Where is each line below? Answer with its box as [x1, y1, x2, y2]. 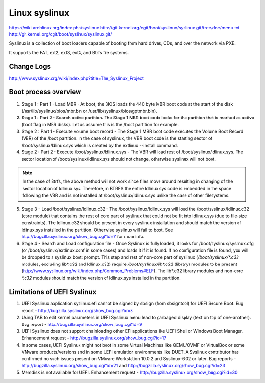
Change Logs [9, 62, 51, 71]
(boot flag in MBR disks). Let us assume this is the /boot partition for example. [21, 121, 179, 127]
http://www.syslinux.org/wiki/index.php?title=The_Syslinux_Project [9, 75, 144, 81]
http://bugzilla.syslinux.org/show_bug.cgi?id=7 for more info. [21, 234, 145, 239]
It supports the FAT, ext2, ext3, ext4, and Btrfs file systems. [9, 49, 129, 55]
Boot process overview [9, 88, 81, 96]
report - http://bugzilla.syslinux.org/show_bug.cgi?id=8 [21, 307, 133, 313]
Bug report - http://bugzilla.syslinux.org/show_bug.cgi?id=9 [21, 321, 142, 327]
